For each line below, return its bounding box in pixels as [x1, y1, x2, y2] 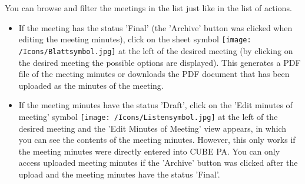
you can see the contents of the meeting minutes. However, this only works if [18, 133, 296, 146]
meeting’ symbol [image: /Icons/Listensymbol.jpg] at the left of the [18, 110, 278, 122]
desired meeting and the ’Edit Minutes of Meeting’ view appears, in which [18, 122, 287, 134]
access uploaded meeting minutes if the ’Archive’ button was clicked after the [18, 156, 298, 169]
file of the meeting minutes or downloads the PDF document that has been [18, 68, 290, 80]
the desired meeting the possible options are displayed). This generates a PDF [18, 56, 301, 68]
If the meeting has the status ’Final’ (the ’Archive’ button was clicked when [18, 21, 293, 34]
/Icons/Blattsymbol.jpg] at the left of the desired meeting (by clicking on [18, 44, 293, 56]
